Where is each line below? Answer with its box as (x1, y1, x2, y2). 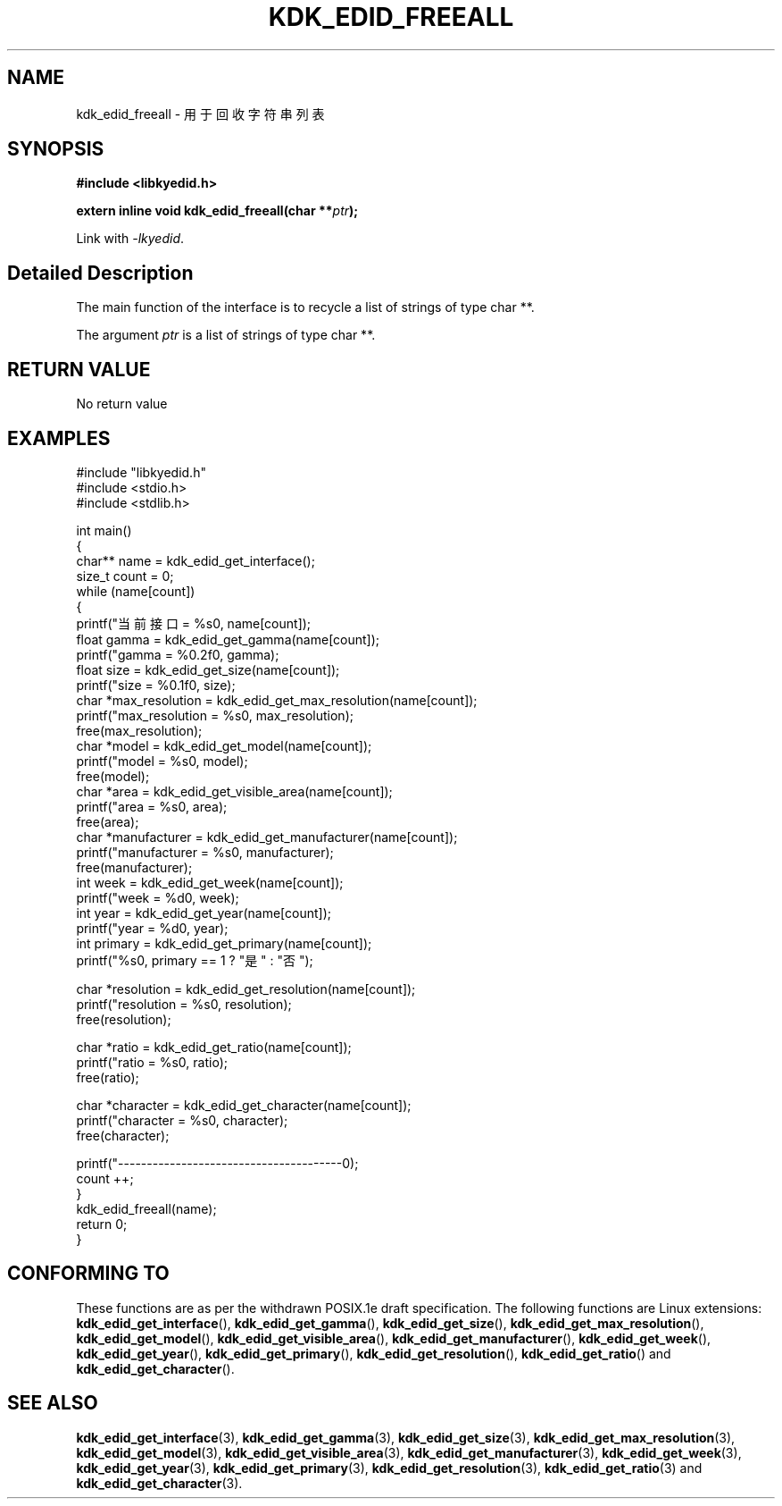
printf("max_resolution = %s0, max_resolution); (76, 707, 354, 723)
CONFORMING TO (7, 1262, 170, 1285)
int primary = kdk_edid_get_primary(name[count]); (76, 935, 372, 951)
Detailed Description (7, 261, 194, 284)
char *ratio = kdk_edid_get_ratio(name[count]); (76, 1039, 352, 1055)
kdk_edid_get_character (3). (76, 1475, 243, 1491)
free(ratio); (76, 1069, 139, 1085)
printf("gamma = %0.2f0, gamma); (76, 646, 279, 662)
